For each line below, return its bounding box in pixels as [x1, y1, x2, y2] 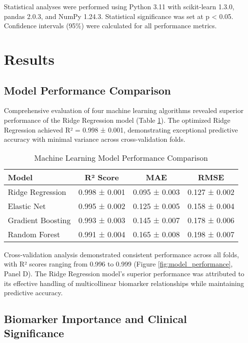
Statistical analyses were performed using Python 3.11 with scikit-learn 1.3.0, [4, 1, 234, 11]
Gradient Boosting [8, 214, 71, 226]
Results [4, 49, 55, 69]
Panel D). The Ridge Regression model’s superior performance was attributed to [4, 268, 245, 278]
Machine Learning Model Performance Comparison [34, 152, 208, 163]
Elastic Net [8, 200, 46, 211]
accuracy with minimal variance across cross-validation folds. [4, 134, 186, 144]
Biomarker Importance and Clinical [4, 311, 187, 326]
